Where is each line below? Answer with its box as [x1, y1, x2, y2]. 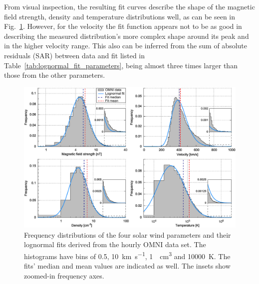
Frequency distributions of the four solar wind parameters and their [24, 229, 231, 240]
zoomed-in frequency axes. [24, 270, 104, 281]
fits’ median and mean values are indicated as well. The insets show [24, 261, 231, 271]
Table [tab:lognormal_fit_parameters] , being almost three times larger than [4, 60, 238, 70]
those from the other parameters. [4, 70, 105, 80]
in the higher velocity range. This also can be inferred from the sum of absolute [4, 40, 248, 51]
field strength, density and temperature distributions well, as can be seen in [4, 11, 236, 21]
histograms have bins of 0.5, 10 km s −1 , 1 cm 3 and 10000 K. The [24, 249, 231, 261]
